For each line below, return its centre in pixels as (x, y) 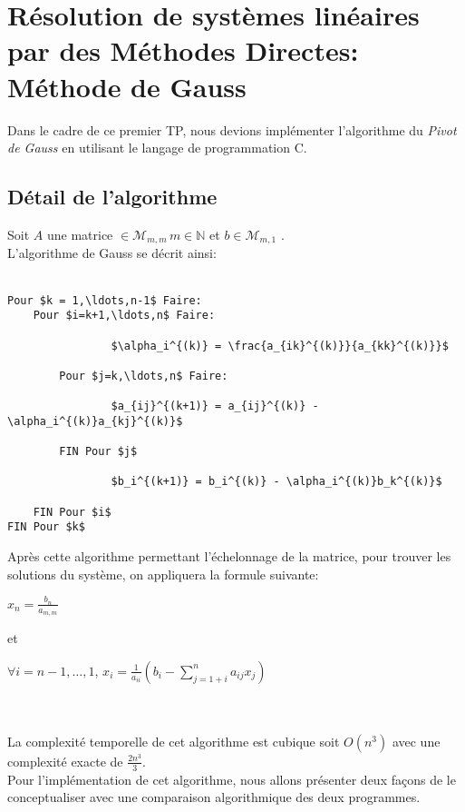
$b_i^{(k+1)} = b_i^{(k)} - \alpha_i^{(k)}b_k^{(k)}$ (276, 482)
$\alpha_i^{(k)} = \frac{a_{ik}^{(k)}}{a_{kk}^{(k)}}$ (280, 346)
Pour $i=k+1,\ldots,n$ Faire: (124, 316)
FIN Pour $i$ (72, 512)
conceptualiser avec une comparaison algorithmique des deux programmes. (214, 797)
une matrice (80, 234)
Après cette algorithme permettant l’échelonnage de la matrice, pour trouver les (229, 556)
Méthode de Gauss (127, 86)
